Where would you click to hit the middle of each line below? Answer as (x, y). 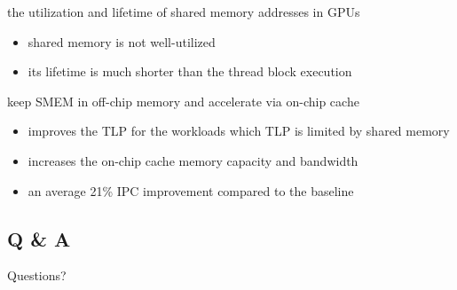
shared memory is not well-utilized (122, 41)
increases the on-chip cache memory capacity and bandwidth (193, 160)
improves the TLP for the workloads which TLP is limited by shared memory (239, 131)
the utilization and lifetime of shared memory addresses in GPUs (184, 12)
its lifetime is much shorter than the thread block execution (190, 71)
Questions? (37, 275)
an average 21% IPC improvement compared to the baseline (191, 190)
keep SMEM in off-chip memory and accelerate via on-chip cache (183, 101)
